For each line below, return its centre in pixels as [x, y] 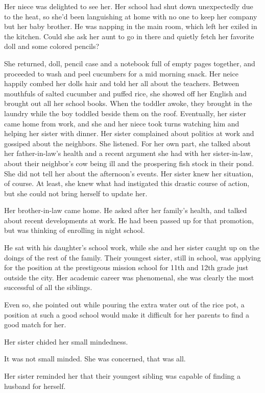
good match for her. [35, 324]
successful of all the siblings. [48, 287]
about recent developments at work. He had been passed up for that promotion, [129, 220]
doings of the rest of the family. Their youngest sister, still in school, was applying [132, 257]
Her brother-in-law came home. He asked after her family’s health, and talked [126, 210]
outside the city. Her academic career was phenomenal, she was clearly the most [129, 277]
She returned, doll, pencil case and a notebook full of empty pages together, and [130, 63]
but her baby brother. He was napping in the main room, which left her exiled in [131, 26]
